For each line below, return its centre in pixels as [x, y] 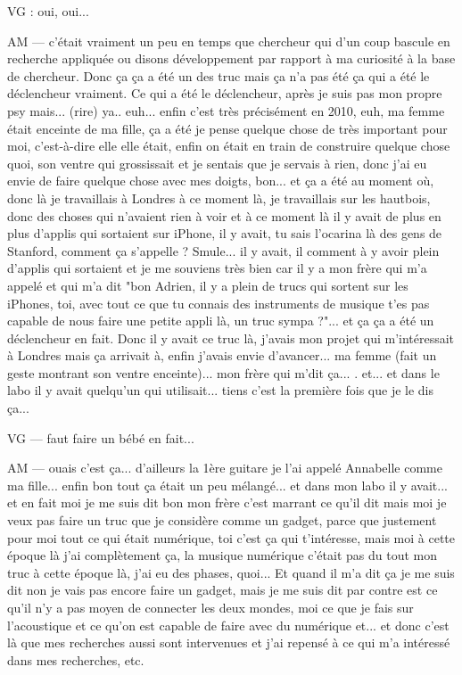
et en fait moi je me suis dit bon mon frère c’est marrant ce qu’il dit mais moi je [227, 502]
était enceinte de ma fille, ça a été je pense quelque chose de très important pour [227, 128]
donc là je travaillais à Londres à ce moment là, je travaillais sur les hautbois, [219, 198]
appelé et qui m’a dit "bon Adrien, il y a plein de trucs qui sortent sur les [208, 285]
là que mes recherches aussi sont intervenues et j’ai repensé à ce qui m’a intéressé [229, 642]
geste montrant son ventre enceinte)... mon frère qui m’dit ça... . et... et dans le [223, 372]
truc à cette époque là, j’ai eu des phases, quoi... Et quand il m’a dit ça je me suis [231, 572]
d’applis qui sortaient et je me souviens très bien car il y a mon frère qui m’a [217, 268]
